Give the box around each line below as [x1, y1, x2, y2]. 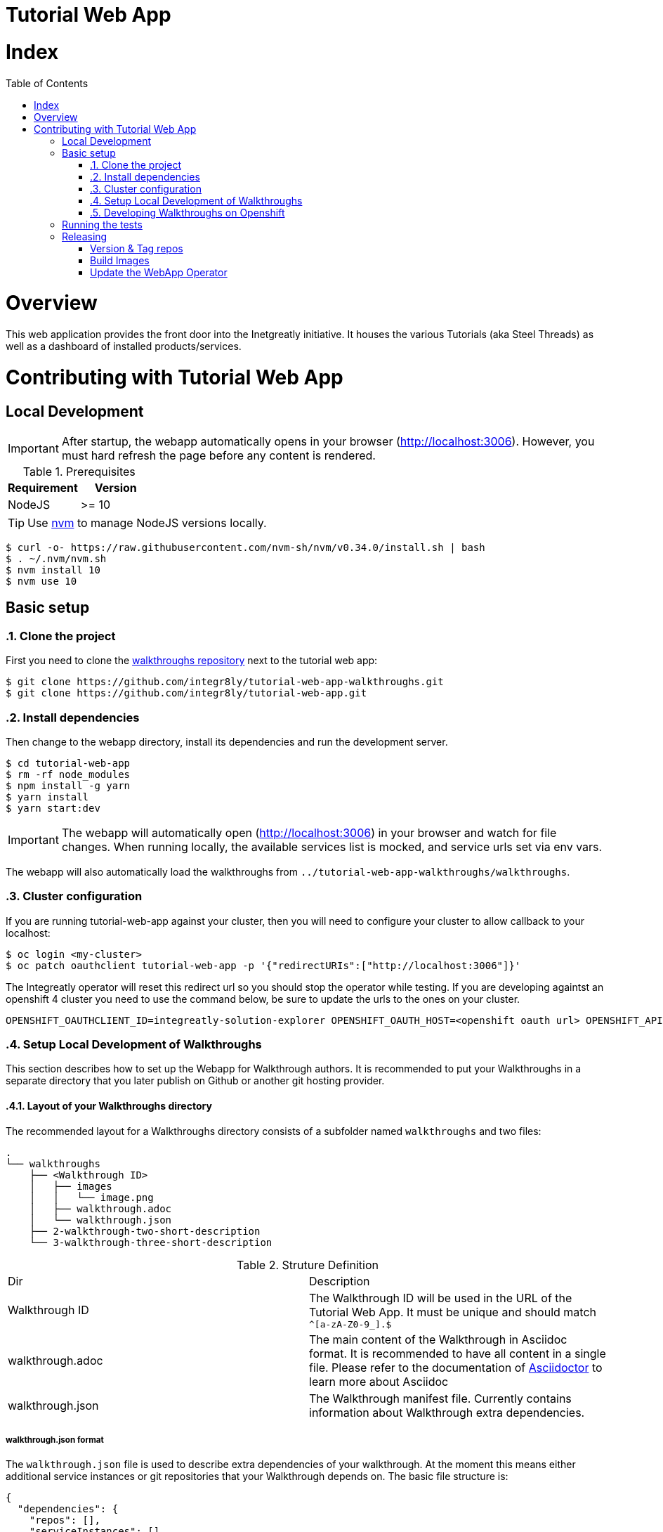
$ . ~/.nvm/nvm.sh [6, 552, 107, 564]
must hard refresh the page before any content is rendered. [61, 448, 376, 462]
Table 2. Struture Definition [237, 1257, 379, 1272]
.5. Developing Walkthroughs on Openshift [90, 206, 285, 219]
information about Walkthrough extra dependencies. [309, 1405, 585, 1420]
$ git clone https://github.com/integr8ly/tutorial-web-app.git [6, 687, 367, 699]
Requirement [8, 480, 78, 495]
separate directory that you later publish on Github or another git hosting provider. [6, 1075, 385, 1087]
